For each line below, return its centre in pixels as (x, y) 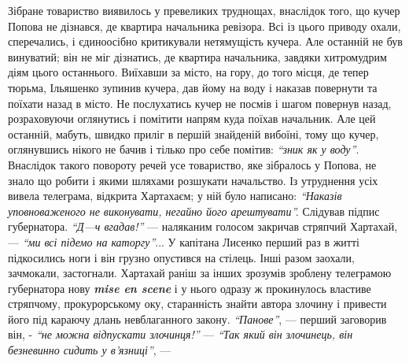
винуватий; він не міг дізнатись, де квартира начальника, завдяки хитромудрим (197, 56)
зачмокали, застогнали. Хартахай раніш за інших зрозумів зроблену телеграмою (200, 273)
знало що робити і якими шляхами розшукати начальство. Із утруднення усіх (193, 180)
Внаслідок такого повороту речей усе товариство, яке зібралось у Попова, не (192, 164)
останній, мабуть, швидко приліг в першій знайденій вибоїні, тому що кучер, (193, 133)
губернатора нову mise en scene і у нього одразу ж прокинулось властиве (190, 288)
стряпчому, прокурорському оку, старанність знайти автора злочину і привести (197, 304)
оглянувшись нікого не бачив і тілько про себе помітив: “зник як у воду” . (184, 149)
